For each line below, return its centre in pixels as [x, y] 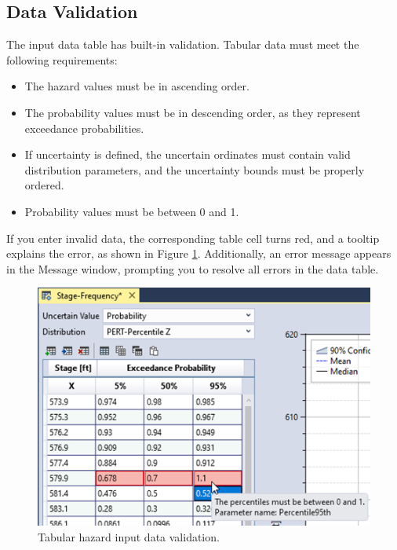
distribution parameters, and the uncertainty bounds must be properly [195, 169]
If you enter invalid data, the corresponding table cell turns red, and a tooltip [193, 238]
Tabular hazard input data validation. [129, 536]
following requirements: [62, 59]
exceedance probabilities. [84, 128]
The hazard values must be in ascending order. [137, 86]
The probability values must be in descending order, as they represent [193, 112]
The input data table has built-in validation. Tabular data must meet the [183, 44]
